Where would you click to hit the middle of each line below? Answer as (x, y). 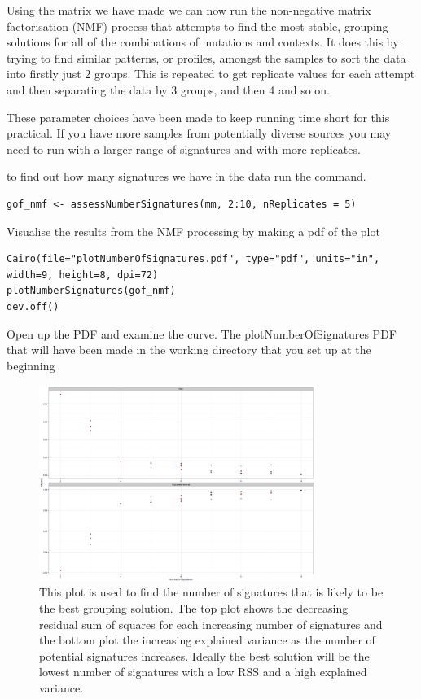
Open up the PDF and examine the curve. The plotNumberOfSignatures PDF (202, 333)
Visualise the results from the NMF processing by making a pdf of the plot (193, 231)
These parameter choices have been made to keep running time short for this (198, 117)
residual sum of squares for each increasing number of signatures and (211, 624)
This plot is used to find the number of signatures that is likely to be (211, 592)
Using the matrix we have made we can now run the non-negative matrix (189, 10)
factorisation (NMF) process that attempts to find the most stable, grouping (197, 26)
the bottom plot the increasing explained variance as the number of (207, 640)
